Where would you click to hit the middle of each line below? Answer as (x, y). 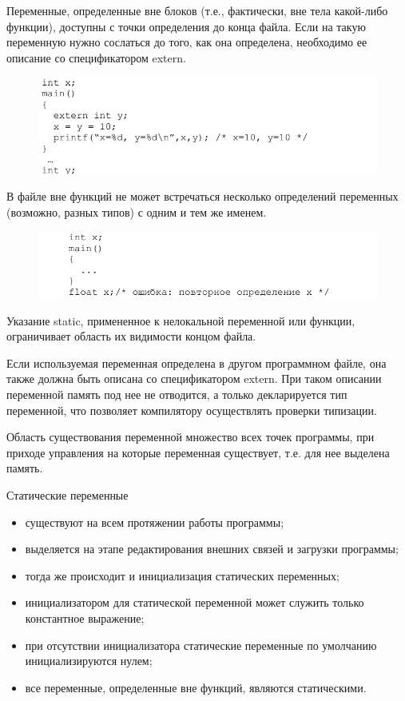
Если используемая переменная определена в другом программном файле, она (197, 362)
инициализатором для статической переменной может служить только (195, 602)
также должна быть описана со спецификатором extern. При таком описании (194, 378)
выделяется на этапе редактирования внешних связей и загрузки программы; (212, 549)
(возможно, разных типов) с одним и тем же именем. (137, 212)
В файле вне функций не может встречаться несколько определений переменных (202, 196)
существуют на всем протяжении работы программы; (155, 522)
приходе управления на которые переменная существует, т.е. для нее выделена (198, 452)
